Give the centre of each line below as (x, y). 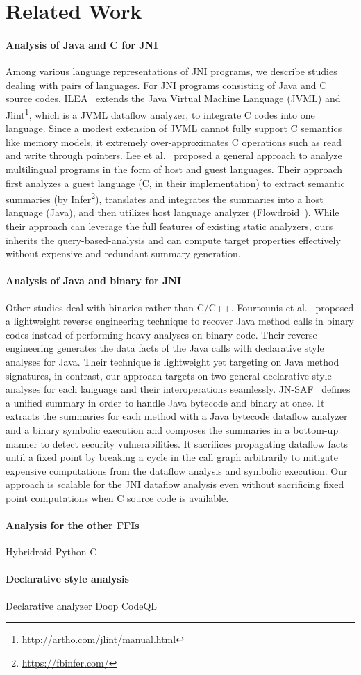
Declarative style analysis (67, 579)
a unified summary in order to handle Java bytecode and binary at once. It (165, 402)
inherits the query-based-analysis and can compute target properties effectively (173, 239)
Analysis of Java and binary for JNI (93, 280)
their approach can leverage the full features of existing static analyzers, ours (169, 226)
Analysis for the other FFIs (73, 525)
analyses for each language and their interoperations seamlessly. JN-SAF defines (178, 389)
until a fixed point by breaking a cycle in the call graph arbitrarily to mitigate (172, 457)
